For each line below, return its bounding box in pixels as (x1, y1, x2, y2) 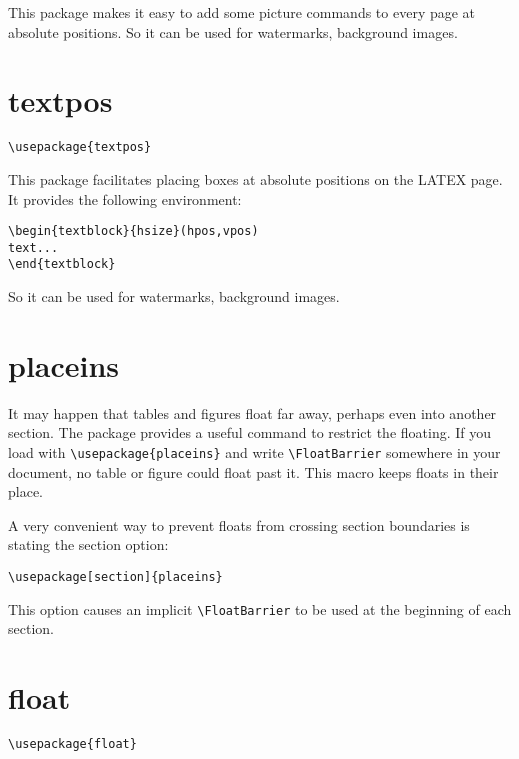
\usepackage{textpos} (8, 140, 152, 155)
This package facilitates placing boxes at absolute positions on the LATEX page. (8, 168, 503, 189)
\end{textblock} (8, 257, 116, 272)
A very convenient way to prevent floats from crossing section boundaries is (8, 514, 470, 535)
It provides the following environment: (8, 188, 242, 209)
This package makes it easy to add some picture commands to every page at (8, 2, 476, 22)
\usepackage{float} (8, 737, 137, 752)
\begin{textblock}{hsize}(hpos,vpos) (8, 224, 259, 239)
